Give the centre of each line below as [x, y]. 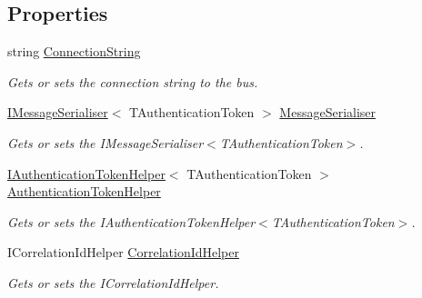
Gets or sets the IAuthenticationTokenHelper [131, 221]
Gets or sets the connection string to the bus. [133, 81]
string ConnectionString [74, 51]
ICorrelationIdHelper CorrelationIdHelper [123, 252]
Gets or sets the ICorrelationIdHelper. [113, 282]
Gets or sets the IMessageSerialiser [105, 142]
